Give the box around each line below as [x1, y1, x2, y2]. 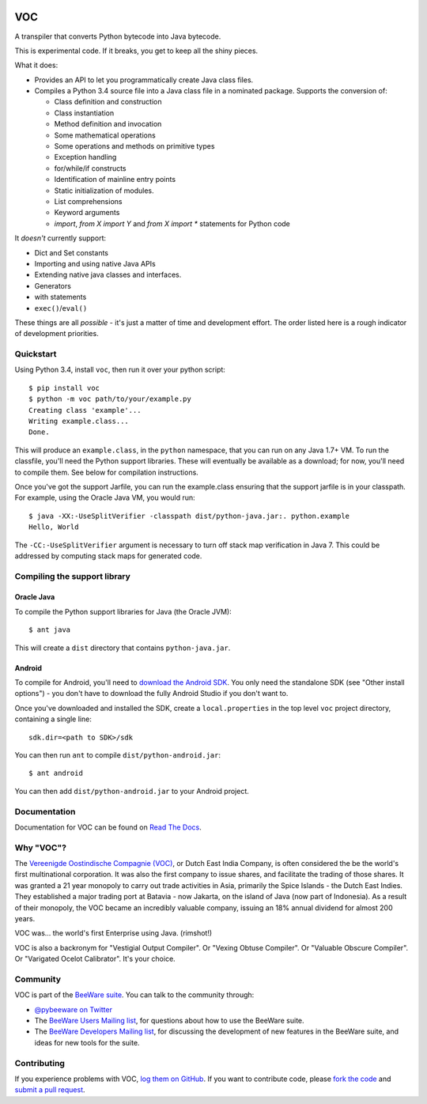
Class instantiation [54, 108, 115, 118]
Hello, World [28, 523, 79, 531]
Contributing [14, 1057, 65, 1068]
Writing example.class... [28, 416, 130, 425]
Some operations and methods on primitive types [54, 142, 215, 151]
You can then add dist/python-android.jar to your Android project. [14, 786, 249, 796]
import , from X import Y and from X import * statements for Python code [54, 218, 290, 229]
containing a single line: [14, 714, 93, 724]
